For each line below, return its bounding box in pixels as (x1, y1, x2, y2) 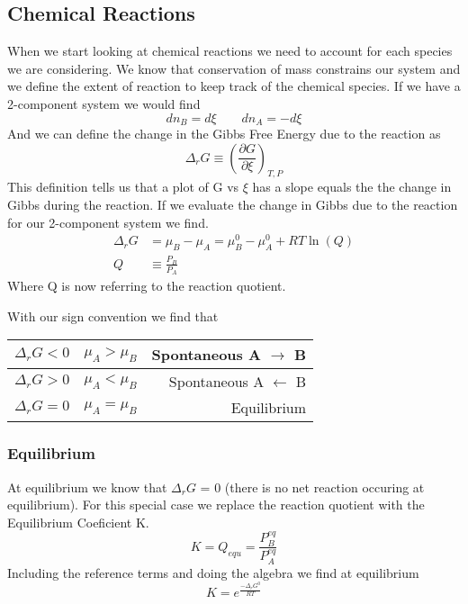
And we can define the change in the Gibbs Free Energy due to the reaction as (7, 124, 441, 143)
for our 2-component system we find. (7, 212, 209, 231)
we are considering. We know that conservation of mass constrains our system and (7, 59, 461, 77)
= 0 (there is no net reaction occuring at (200, 477, 425, 496)
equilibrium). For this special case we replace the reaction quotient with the (7, 495, 425, 514)
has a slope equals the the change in (252, 177, 452, 196)
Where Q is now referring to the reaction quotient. (7, 276, 286, 295)
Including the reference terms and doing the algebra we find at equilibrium (7, 563, 419, 581)
